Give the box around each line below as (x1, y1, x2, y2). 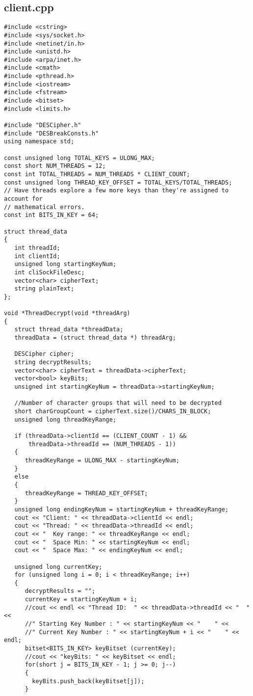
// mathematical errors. (4, 203, 85, 211)
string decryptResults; (14, 359, 92, 366)
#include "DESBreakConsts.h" (4, 130, 99, 137)
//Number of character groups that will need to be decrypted (14, 400, 222, 407)
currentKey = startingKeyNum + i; (25, 596, 138, 603)
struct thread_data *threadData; (14, 326, 124, 333)
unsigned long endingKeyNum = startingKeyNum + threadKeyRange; (14, 506, 229, 513)
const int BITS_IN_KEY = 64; (4, 212, 99, 219)
